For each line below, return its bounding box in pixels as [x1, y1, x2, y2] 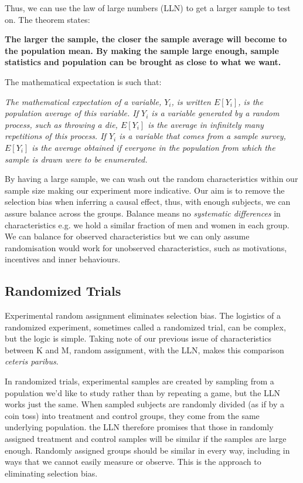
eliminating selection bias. [5, 467, 98, 479]
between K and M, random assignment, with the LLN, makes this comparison [5, 343, 284, 356]
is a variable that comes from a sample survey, [119, 130, 286, 142]
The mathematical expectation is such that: [5, 75, 162, 87]
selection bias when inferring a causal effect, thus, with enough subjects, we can [5, 195, 291, 208]
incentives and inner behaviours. [5, 253, 121, 265]
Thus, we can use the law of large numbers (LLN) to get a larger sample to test [5, 2, 291, 13]
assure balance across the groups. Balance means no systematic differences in [5, 207, 281, 219]
